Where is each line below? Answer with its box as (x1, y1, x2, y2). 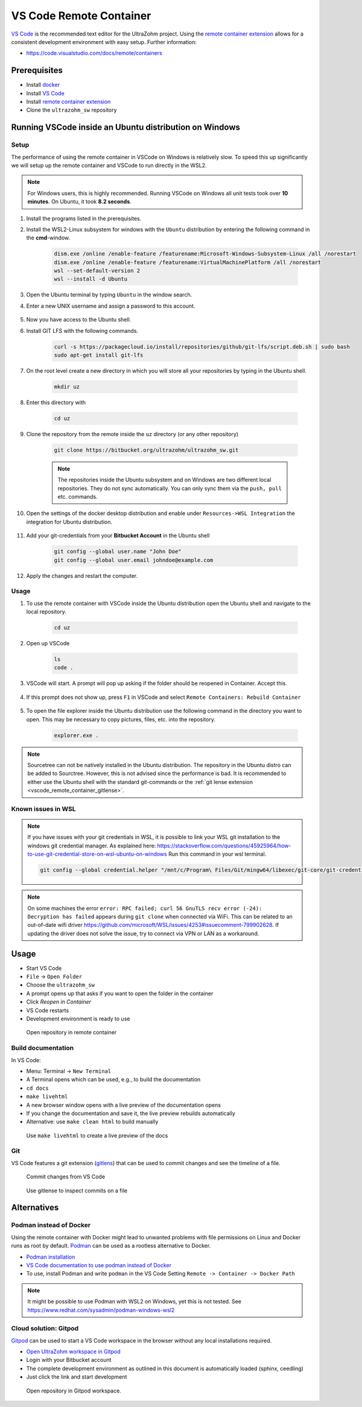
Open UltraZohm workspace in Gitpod (26, 1348, 121, 1355)
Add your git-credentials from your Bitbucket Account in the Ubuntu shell (26, 532, 210, 539)
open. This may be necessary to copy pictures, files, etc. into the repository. (26, 715, 215, 723)
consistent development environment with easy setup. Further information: (11, 38, 197, 45)
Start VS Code (26, 964, 62, 972)
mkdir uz (54, 383, 80, 390)
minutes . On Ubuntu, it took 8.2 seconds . (27, 198, 132, 205)
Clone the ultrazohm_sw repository (26, 106, 117, 114)
